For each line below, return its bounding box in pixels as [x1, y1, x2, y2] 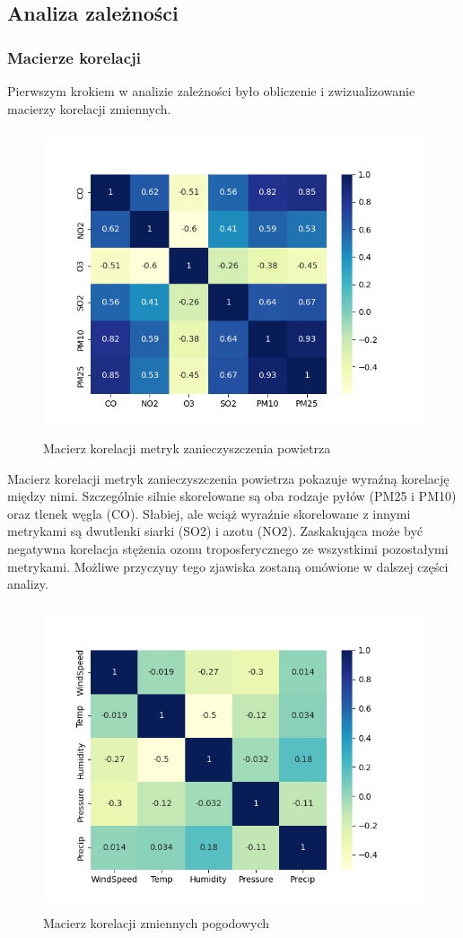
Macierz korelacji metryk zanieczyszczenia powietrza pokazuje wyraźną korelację [7, 469, 450, 487]
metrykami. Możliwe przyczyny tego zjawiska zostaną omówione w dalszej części [7, 557, 449, 575]
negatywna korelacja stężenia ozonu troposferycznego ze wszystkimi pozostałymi [7, 539, 449, 557]
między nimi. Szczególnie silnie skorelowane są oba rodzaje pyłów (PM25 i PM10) [7, 487, 457, 505]
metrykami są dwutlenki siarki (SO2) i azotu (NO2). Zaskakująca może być [7, 522, 424, 540]
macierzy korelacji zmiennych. [7, 99, 171, 118]
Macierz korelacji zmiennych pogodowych [43, 914, 270, 933]
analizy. [7, 574, 48, 593]
